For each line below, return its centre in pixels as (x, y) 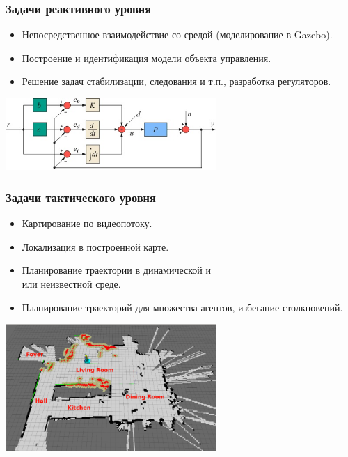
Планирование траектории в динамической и (117, 270)
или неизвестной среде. (71, 283)
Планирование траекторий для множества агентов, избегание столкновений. (182, 307)
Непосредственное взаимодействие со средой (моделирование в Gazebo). (177, 34)
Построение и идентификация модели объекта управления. (147, 57)
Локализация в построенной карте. (95, 246)
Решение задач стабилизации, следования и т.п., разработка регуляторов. (176, 81)
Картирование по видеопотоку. (87, 223)
